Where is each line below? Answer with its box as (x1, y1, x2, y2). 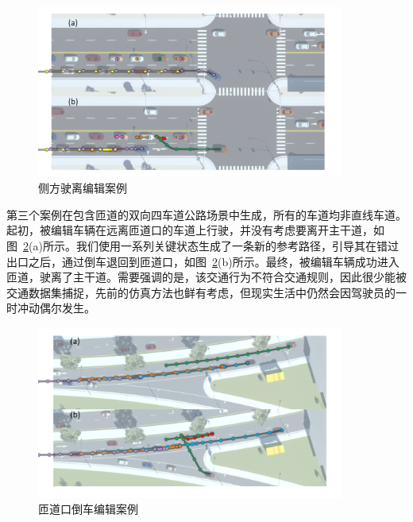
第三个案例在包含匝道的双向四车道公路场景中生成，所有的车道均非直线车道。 (6, 206, 407, 222)
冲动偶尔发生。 (17, 300, 95, 316)
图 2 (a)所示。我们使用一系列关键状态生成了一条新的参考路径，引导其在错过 (6, 238, 399, 254)
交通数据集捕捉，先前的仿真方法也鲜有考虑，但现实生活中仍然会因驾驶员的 (6, 284, 396, 300)
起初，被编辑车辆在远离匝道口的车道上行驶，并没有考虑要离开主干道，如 (6, 222, 384, 238)
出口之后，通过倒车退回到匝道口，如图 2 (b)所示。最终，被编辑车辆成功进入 (6, 253, 399, 269)
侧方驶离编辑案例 (38, 180, 127, 196)
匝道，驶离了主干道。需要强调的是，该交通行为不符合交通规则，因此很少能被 (6, 269, 407, 285)
